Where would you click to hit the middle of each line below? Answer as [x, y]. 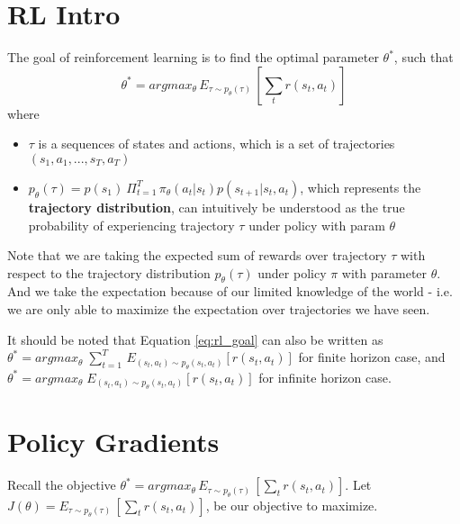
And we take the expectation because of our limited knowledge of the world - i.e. [230, 291]
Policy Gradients [113, 442]
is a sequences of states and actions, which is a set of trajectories [216, 144]
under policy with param [317, 225]
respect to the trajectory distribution [109, 272]
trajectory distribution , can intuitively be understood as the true [216, 207]
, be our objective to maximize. [292, 505]
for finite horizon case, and [372, 357]
